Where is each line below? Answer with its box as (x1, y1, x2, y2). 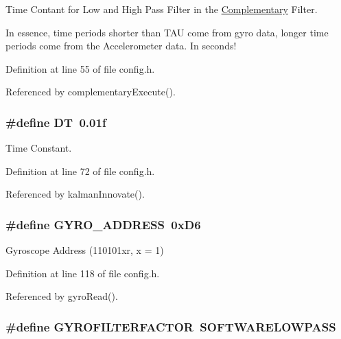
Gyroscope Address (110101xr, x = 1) (5, 243, 164, 257)
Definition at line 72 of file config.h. (5, 163, 155, 178)
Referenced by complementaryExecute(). (5, 84, 176, 99)
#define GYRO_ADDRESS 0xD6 (5, 215, 201, 233)
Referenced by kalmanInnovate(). (5, 187, 145, 201)
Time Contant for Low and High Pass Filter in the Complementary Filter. (5, 2, 318, 16)
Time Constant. (5, 141, 72, 155)
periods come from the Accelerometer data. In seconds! (5, 38, 237, 53)
